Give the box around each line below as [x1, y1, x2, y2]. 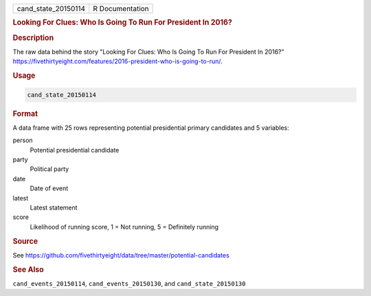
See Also [12, 264, 44, 274]
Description [12, 33, 54, 43]
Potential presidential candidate [30, 146, 120, 154]
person [12, 136, 34, 144]
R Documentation [93, 4, 149, 13]
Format [12, 109, 38, 118]
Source [12, 236, 38, 246]
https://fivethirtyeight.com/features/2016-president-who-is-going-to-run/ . [12, 57, 223, 65]
